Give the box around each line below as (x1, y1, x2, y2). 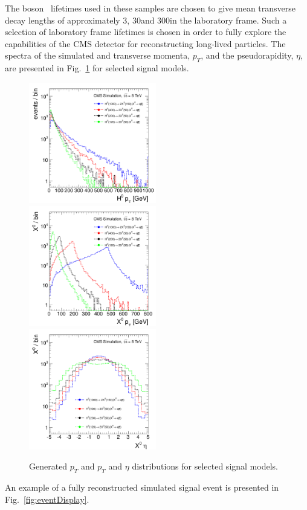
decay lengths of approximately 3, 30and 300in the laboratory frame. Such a (5, 13, 287, 26)
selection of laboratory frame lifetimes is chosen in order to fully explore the (5, 25, 286, 38)
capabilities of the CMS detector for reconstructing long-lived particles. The (5, 37, 286, 50)
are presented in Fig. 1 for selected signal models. (5, 62, 189, 74)
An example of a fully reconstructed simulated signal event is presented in (5, 480, 279, 493)
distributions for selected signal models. (132, 460, 278, 473)
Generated (29, 460, 68, 473)
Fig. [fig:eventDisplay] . (5, 492, 89, 505)
